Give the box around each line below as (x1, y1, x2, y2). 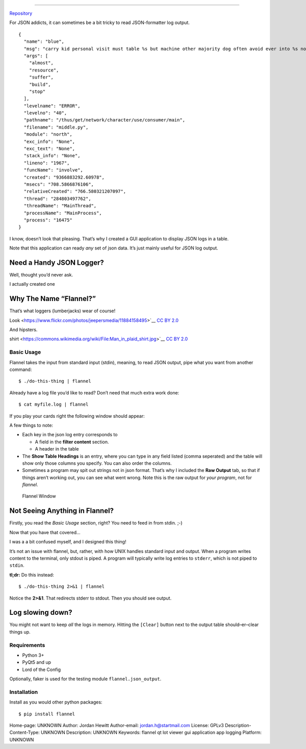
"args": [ (23, 53, 48, 59)
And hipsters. (9, 327, 38, 333)
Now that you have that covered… (9, 529, 81, 535)
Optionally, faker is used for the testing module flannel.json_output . (9, 676, 162, 682)
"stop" (29, 88, 46, 94)
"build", (29, 82, 51, 87)
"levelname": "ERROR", (23, 103, 81, 109)
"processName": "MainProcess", (23, 210, 102, 216)
